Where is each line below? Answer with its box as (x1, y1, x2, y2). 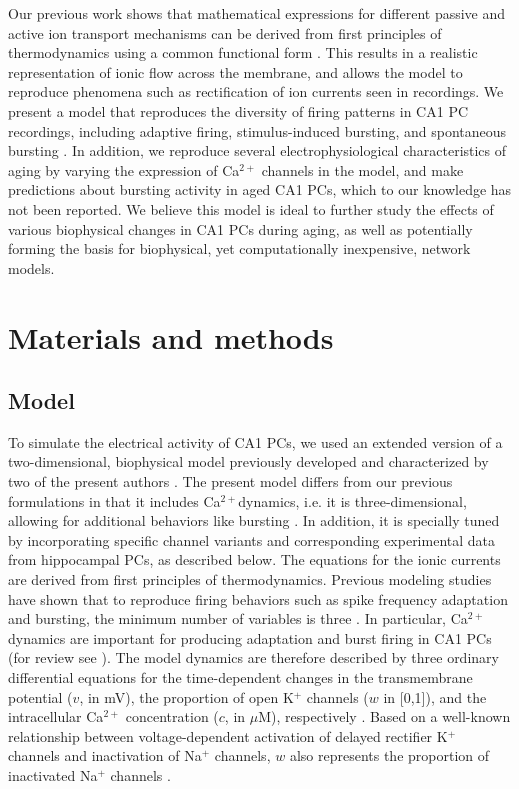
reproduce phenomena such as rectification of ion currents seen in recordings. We (8, 81, 504, 102)
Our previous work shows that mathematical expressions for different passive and (8, 3, 506, 23)
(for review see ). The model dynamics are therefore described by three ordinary (8, 647, 499, 668)
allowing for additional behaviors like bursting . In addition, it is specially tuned (8, 510, 500, 531)
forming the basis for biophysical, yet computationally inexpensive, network (8, 238, 471, 259)
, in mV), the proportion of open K (79, 686, 294, 707)
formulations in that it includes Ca (8, 490, 221, 511)
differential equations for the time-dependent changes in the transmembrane (8, 667, 473, 688)
